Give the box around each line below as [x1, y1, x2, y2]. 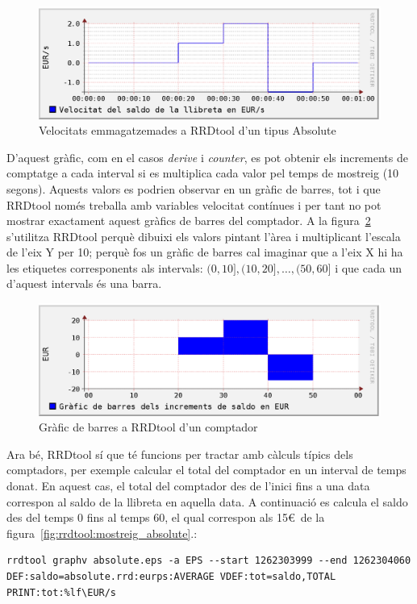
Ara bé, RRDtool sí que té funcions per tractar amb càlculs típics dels [6, 445, 353, 462]
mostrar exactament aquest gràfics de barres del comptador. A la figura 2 [6, 212, 371, 229]
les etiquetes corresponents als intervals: [6, 259, 203, 276]
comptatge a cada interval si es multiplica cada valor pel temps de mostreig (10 [6, 165, 399, 181]
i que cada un [335, 259, 402, 276]
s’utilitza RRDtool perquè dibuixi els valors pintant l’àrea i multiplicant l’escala [6, 227, 401, 244]
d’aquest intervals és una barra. [6, 275, 162, 292]
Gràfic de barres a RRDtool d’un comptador [39, 419, 258, 435]
